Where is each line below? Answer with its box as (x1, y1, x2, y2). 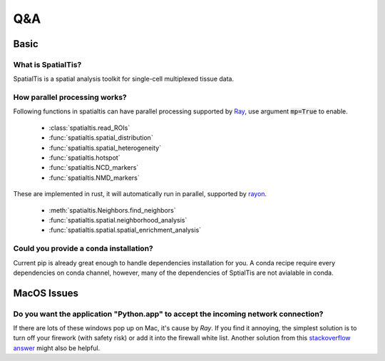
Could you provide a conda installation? (13, 243, 153, 253)
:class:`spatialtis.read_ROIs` (48, 123, 130, 132)
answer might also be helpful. (13, 343, 101, 352)
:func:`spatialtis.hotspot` (48, 153, 120, 162)
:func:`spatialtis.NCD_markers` (48, 163, 139, 172)
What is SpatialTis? (13, 59, 82, 69)
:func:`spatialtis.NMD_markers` (48, 173, 140, 182)
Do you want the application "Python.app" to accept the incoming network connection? (13, 309, 324, 319)
